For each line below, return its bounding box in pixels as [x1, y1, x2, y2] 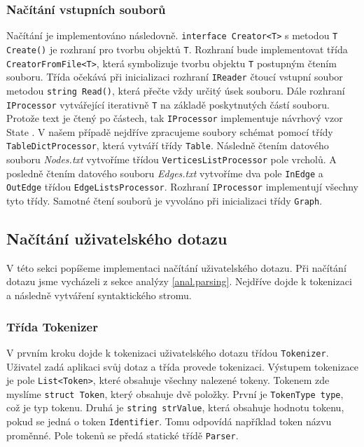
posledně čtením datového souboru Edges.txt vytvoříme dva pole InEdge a [6, 165, 323, 180]
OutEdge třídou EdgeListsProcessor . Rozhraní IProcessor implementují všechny [6, 179, 358, 194]
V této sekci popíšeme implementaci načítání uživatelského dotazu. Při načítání [6, 260, 346, 275]
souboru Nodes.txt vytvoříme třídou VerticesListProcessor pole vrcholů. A [6, 152, 337, 167]
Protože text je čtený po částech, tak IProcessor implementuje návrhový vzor [6, 111, 343, 125]
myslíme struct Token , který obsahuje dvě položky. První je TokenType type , [6, 386, 344, 401]
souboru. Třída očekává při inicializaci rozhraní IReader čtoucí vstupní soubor [6, 69, 343, 84]
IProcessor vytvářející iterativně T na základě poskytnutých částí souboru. [6, 97, 330, 111]
